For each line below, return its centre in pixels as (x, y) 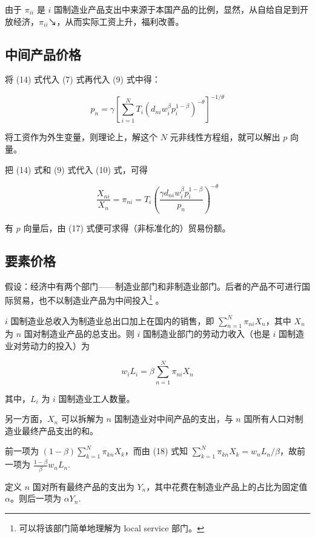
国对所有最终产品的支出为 (83, 486)
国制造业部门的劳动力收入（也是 (206, 334)
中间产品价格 (43, 54)
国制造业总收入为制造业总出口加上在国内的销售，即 (112, 320)
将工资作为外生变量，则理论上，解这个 (81, 137)
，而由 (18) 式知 (156, 451)
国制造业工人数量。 (97, 398)
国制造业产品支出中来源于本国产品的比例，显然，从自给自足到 (177, 9)
